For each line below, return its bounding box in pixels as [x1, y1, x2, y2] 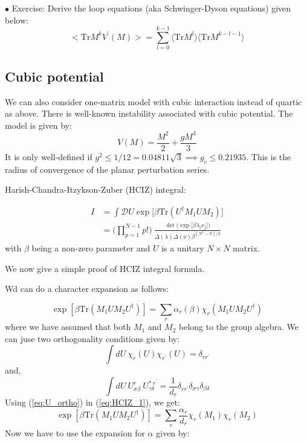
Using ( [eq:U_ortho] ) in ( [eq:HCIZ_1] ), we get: [5, 396, 180, 409]
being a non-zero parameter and [31, 242, 150, 254]
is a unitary [161, 242, 204, 254]
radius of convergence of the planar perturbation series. [5, 163, 210, 175]
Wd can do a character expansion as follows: [5, 282, 169, 295]
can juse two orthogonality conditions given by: [5, 332, 180, 344]
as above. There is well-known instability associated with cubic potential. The [5, 107, 293, 120]
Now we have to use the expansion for [5, 426, 145, 439]
